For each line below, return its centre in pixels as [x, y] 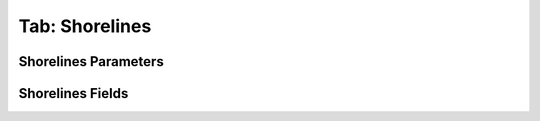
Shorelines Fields [73, 93]
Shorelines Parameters [91, 61]
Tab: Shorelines [85, 26]
